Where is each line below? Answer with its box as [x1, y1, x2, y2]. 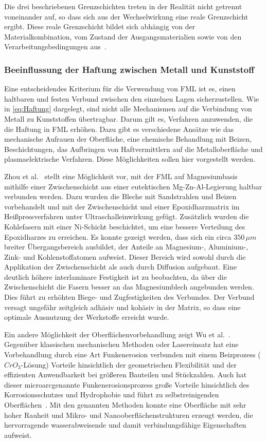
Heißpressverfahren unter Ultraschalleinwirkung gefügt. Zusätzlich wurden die [4, 211, 249, 222]
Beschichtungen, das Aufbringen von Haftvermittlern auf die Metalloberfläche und [4, 143, 263, 154]
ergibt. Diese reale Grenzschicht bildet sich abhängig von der [4, 21, 195, 32]
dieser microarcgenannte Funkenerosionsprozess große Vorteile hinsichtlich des [4, 379, 250, 390]
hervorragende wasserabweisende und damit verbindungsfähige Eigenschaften [4, 419, 246, 430]
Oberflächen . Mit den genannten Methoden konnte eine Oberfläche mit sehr [4, 399, 246, 410]
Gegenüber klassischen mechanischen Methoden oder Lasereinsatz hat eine [4, 339, 239, 350]
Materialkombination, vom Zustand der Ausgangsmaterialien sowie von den [4, 31, 242, 42]
